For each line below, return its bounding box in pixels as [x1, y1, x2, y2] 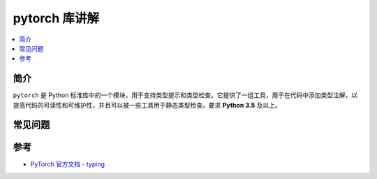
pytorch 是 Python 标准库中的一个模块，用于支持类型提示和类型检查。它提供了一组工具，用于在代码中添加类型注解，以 [13, 91, 358, 99]
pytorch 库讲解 [13, 10, 99, 26]
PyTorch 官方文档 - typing [30, 159, 105, 168]
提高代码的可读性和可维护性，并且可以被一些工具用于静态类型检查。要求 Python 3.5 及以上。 [13, 101, 282, 109]
